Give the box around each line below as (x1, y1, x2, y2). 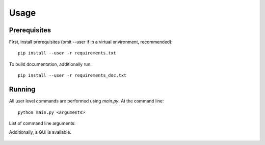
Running (9, 85, 36, 94)
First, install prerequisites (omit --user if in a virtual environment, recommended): (9, 39, 173, 45)
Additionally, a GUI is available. (9, 129, 71, 135)
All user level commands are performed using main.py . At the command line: (9, 98, 164, 104)
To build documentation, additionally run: (9, 61, 92, 67)
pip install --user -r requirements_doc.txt (18, 72, 127, 78)
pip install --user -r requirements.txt (18, 50, 116, 56)
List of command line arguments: (9, 120, 76, 126)
